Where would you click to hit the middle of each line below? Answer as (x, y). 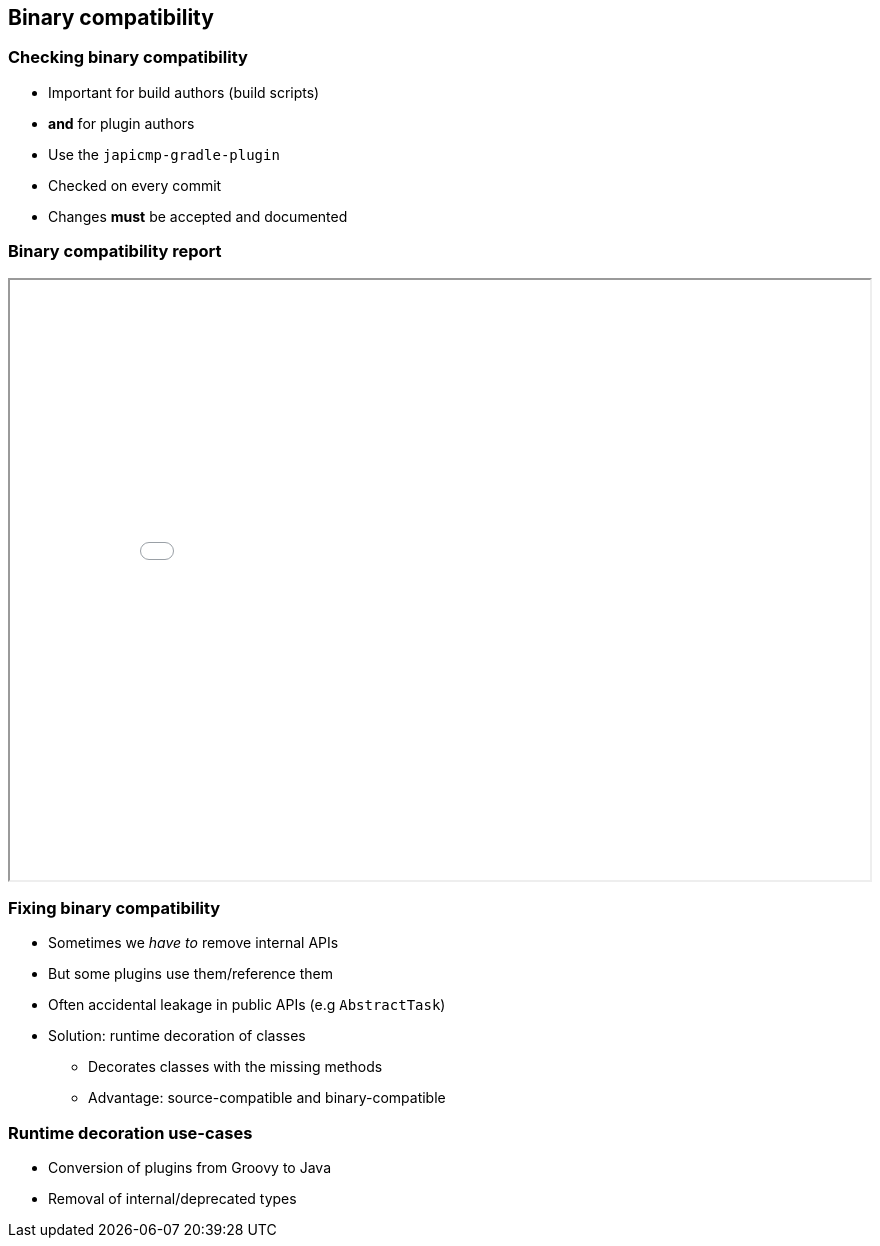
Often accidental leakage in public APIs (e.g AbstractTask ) (247, 1005)
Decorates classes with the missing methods (235, 1067)
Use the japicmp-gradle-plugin (164, 154)
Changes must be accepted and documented (198, 216)
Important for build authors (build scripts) (184, 92)
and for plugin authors (121, 123)
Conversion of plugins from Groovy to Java (190, 1168)
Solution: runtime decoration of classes (177, 1036)
